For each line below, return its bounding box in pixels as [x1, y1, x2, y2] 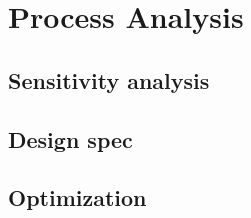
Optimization [8, 182, 147, 213]
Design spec [8, 123, 133, 154]
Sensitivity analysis [8, 64, 210, 95]
